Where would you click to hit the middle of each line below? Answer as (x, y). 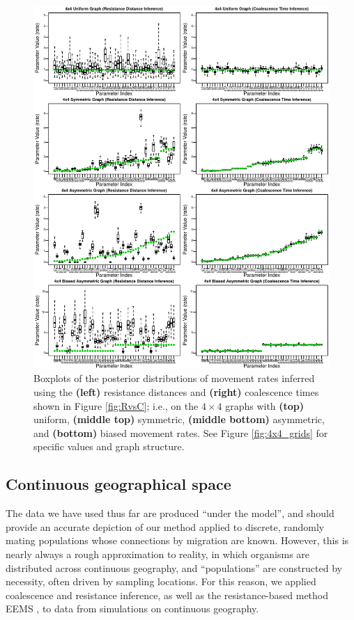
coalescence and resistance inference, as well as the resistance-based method (167, 595)
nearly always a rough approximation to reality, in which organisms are (158, 554)
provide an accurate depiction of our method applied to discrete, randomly (165, 526)
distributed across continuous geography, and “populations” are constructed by (174, 567)
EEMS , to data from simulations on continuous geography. (132, 609)
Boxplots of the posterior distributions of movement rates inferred (174, 378)
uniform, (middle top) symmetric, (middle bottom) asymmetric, (179, 419)
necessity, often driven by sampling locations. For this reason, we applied (161, 581)
